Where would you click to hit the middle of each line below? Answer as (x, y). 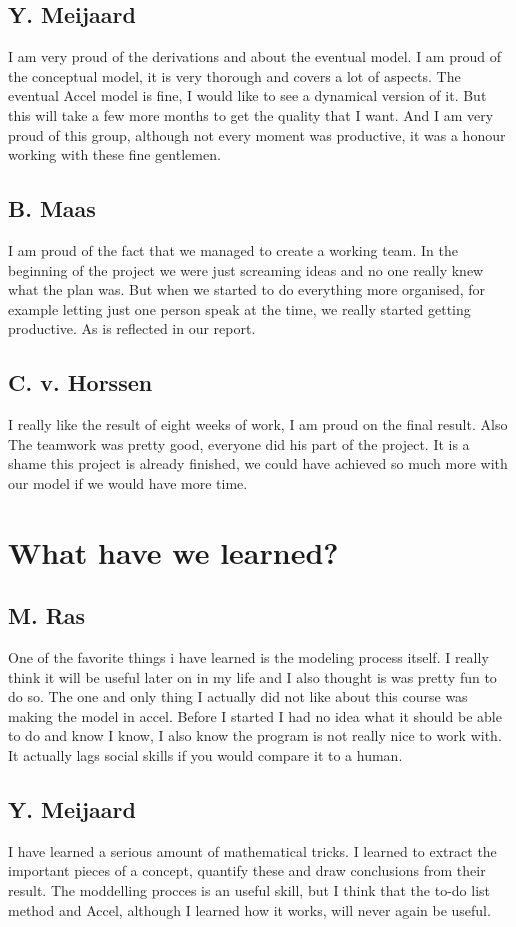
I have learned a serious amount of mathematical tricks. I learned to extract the (252, 850)
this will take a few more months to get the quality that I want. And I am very (251, 114)
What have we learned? (173, 551)
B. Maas (52, 208)
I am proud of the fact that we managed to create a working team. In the (233, 249)
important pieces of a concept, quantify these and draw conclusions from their (247, 870)
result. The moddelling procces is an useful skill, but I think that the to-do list (249, 890)
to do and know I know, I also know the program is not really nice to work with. (255, 735)
